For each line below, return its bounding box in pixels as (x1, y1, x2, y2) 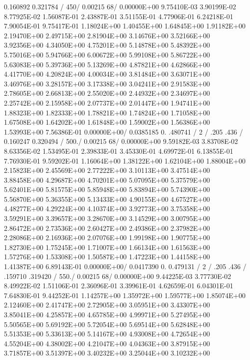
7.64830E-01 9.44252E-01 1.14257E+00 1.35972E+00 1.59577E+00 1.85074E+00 (4, 290, 246, 300)
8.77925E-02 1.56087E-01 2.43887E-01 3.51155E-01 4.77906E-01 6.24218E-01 (4, 11, 233, 21)
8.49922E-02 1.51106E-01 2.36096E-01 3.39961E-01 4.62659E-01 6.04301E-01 (4, 280, 233, 291)
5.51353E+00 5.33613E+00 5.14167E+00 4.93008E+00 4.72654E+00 (4, 329, 210, 339)
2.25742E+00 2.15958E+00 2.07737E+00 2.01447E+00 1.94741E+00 (4, 97, 210, 108)
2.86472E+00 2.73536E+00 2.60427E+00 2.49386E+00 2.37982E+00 (4, 222, 210, 233)
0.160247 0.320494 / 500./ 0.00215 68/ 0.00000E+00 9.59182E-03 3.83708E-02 (4, 136, 238, 146)
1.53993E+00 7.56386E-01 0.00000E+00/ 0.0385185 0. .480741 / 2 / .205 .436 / (4, 126, 243, 137)
